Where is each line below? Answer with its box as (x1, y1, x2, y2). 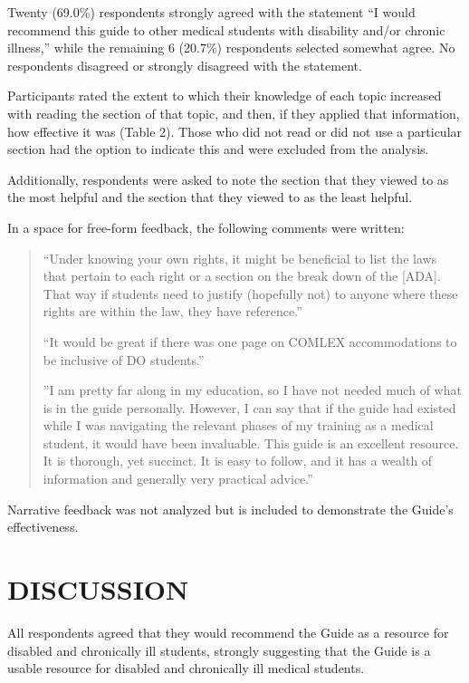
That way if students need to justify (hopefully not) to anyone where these (43, 284, 458, 303)
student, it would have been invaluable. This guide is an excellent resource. (43, 433, 459, 452)
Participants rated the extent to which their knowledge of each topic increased (7, 86, 442, 105)
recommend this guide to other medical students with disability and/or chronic (7, 20, 445, 39)
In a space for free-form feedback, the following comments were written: (7, 217, 405, 236)
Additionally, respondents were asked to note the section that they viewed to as (7, 169, 449, 188)
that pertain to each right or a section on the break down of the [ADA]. (43, 266, 441, 285)
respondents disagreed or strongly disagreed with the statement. (7, 55, 362, 74)
